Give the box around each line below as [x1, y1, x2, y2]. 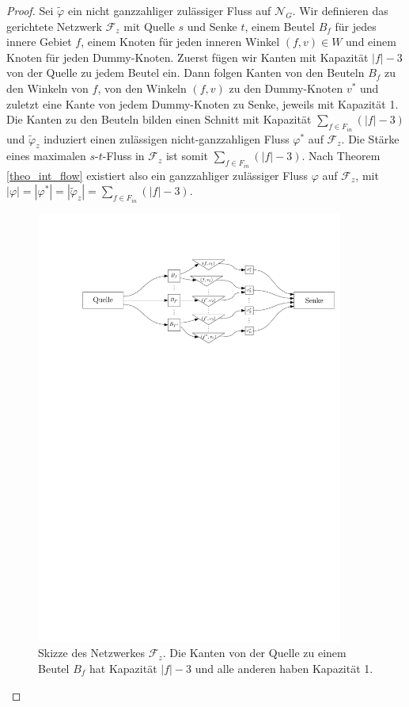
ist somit [165, 147, 208, 164]
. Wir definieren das [292, 2, 388, 18]
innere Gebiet [6, 33, 72, 50]
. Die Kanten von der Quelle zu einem [162, 644, 347, 661]
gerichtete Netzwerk [6, 17, 102, 34]
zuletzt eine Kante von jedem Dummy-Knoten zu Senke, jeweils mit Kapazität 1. [6, 95, 399, 112]
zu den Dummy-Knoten [229, 79, 343, 96]
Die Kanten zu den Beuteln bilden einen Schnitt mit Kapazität [6, 111, 312, 128]
